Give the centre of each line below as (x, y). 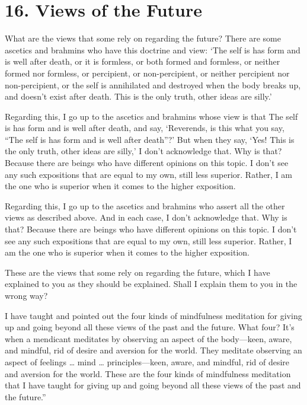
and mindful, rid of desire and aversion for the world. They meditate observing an (153, 350)
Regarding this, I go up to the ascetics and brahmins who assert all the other (145, 205)
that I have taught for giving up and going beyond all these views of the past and (153, 385)
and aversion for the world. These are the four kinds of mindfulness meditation (148, 373)
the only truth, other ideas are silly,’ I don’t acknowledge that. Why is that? (143, 151)
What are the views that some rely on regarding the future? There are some (143, 38)
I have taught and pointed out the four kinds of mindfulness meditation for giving (153, 315)
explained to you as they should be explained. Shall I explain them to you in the (151, 284)
